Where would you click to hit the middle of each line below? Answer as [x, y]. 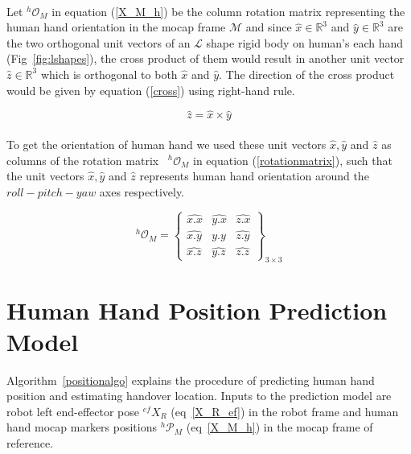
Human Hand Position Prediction [197, 310]
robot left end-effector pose [73, 411]
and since [269, 27]
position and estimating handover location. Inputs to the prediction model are [199, 396]
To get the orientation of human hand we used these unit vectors [166, 144]
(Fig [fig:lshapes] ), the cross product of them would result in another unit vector [205, 58]
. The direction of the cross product [307, 74]
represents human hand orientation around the [254, 176]
